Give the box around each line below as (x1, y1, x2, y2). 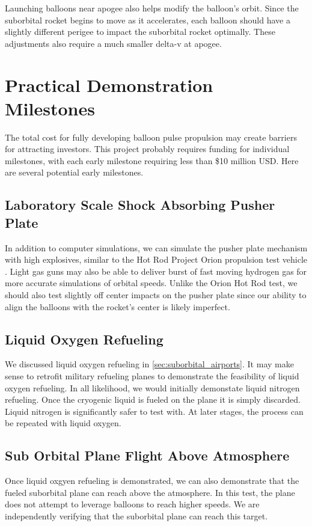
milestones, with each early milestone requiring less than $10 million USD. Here (5, 154, 299, 167)
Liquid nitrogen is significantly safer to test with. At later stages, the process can (5, 405, 304, 417)
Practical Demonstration (5, 72, 213, 97)
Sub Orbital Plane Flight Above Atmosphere (5, 446, 290, 465)
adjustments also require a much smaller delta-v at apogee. (5, 37, 222, 49)
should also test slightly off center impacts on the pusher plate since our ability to (5, 289, 307, 301)
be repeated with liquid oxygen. (5, 417, 121, 429)
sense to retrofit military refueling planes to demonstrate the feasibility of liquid (5, 370, 299, 382)
